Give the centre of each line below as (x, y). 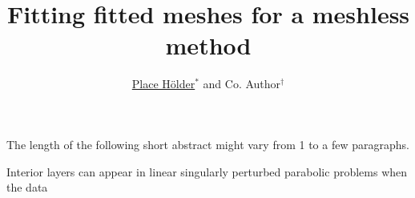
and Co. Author (242, 84)
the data (27, 187)
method (208, 45)
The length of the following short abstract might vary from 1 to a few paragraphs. (208, 144)
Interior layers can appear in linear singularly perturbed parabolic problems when (207, 171)
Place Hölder (163, 84)
